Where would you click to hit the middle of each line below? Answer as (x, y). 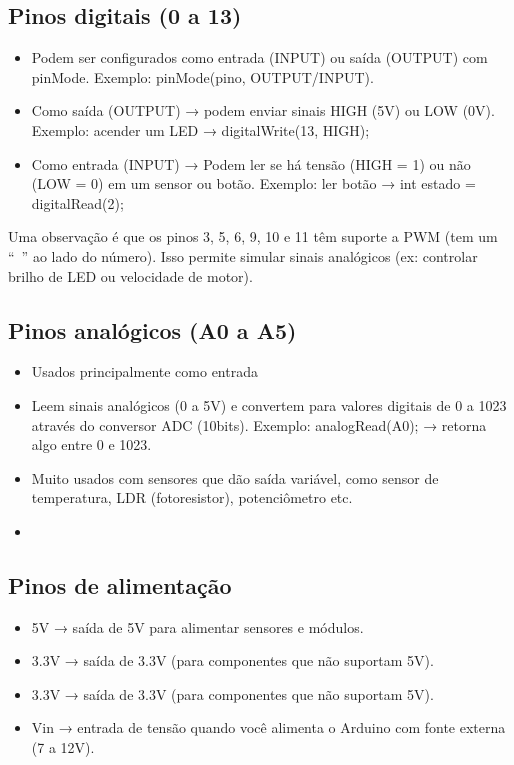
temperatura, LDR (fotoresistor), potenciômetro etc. (192, 497)
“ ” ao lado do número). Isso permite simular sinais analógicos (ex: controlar (243, 255)
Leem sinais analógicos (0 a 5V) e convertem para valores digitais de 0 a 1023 (269, 404)
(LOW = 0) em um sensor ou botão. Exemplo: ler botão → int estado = (253, 183)
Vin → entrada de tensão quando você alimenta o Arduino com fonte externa (268, 727)
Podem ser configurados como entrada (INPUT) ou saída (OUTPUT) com (259, 57)
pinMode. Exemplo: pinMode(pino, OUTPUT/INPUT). (202, 76)
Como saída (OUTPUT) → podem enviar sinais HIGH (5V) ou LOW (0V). (263, 110)
